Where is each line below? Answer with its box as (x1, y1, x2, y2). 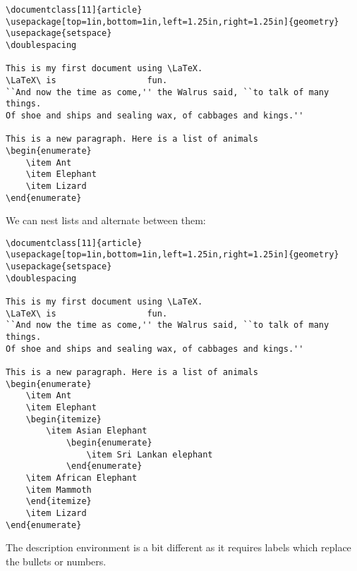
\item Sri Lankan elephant (86, 449, 213, 460)
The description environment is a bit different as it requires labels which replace (6, 540, 351, 555)
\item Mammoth (25, 484, 92, 495)
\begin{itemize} (25, 414, 102, 424)
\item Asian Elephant (46, 426, 147, 436)
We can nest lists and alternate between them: (6, 213, 206, 228)
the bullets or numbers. (6, 553, 107, 568)
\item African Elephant (25, 472, 138, 483)
